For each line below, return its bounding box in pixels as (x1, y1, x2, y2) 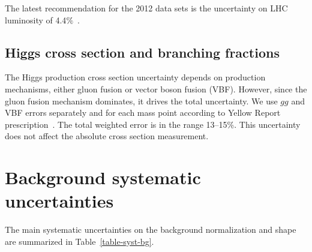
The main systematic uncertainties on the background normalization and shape (5, 223, 296, 236)
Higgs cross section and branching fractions (5, 43, 280, 61)
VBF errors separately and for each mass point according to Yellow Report (5, 106, 281, 119)
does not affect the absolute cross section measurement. (5, 130, 209, 142)
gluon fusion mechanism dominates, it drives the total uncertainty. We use (5, 94, 278, 107)
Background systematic (5, 165, 201, 190)
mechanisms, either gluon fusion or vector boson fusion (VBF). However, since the (5, 82, 307, 95)
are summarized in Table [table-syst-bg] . (5, 235, 154, 247)
